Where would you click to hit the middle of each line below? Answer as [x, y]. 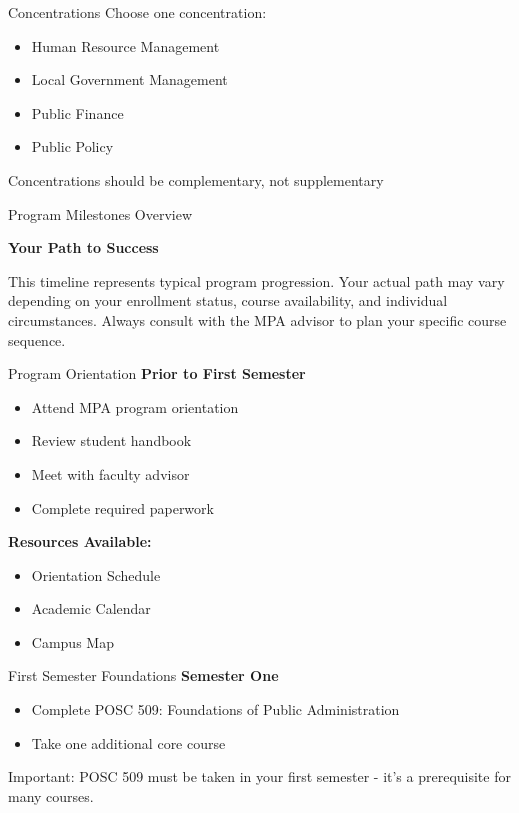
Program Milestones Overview [100, 213]
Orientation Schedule [96, 574]
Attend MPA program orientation [135, 406]
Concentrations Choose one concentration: [137, 12]
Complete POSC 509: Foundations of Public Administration [215, 709]
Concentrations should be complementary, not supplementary [196, 179]
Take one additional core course [128, 742]
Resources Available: [80, 541]
